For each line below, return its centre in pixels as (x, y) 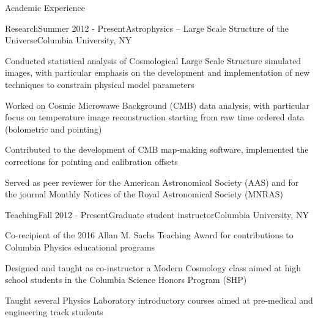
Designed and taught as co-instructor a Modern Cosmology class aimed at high (153, 267)
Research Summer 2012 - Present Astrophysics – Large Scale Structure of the (147, 28)
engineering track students (54, 312)
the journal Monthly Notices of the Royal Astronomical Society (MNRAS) (144, 194)
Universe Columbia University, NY (68, 40)
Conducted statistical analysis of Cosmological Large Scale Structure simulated (153, 60)
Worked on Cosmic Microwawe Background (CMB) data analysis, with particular (157, 105)
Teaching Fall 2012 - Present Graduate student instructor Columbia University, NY (157, 214)
